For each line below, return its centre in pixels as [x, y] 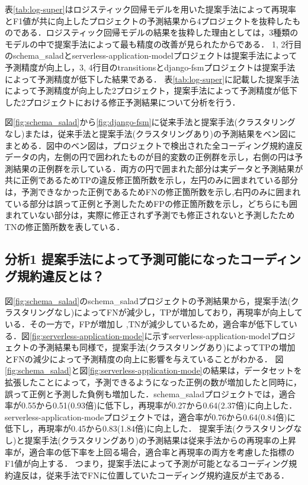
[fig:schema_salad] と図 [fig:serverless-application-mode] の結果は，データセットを [153, 370]
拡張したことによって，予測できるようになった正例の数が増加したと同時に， [153, 382]
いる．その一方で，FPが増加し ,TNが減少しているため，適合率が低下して [147, 324]
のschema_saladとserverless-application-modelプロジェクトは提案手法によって [151, 55]
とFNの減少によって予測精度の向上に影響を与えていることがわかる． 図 [144, 358]
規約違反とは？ [60, 276]
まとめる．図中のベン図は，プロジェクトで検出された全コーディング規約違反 [154, 145]
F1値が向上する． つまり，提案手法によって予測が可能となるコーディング [147, 463]
